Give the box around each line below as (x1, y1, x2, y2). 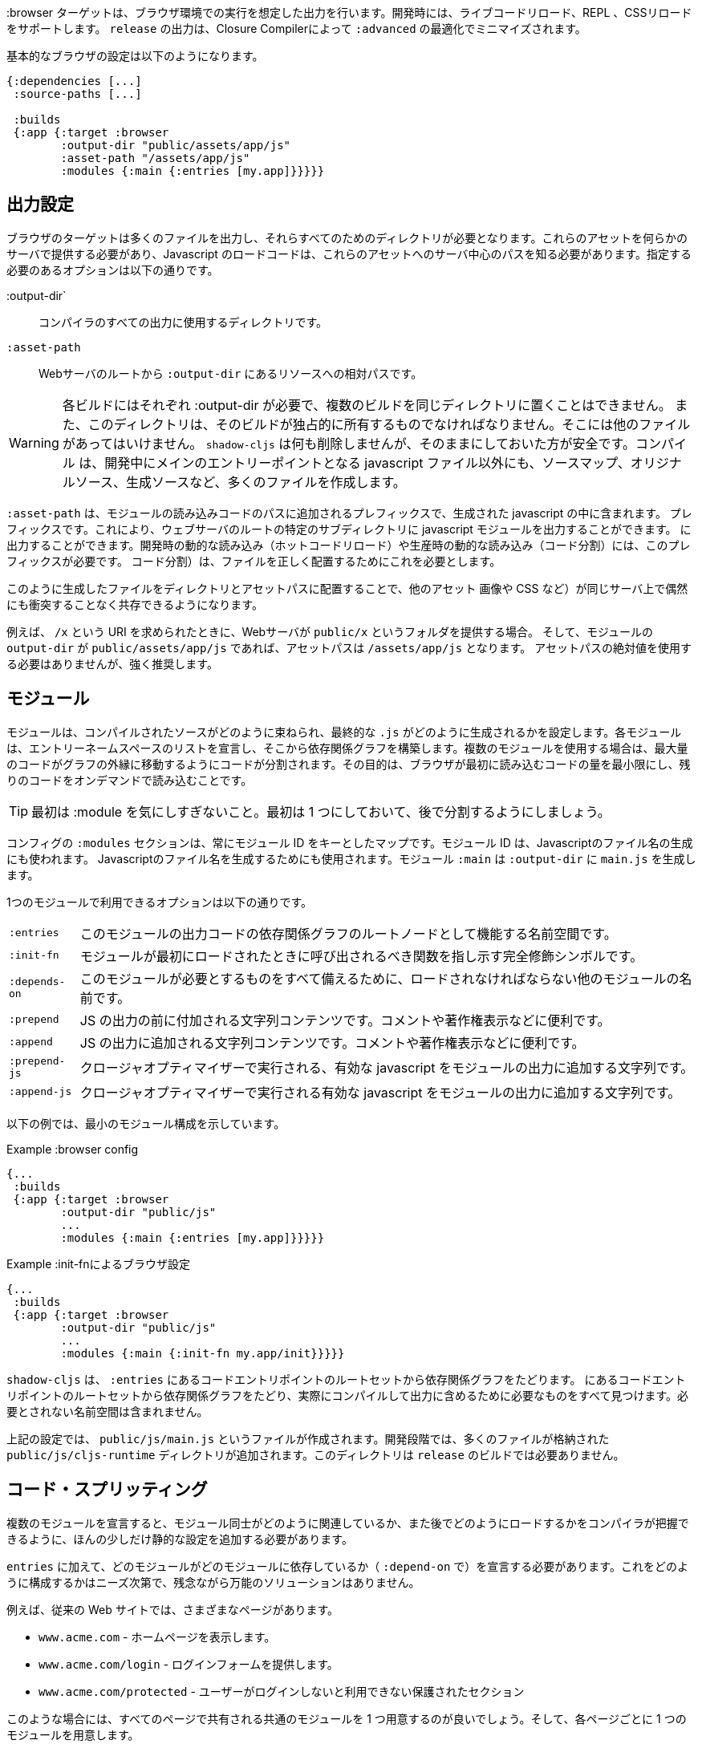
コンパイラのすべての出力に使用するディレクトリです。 (39, 314, 328, 329)
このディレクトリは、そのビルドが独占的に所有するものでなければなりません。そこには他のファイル (87, 416, 691, 432)
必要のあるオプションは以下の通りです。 (6, 262, 219, 277)
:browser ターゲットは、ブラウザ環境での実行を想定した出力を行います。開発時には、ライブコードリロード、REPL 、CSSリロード (6, 6, 692, 19)
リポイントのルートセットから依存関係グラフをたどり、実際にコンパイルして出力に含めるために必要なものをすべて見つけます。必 (6, 1388, 689, 1402)
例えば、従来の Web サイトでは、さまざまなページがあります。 (6, 1602, 339, 1616)
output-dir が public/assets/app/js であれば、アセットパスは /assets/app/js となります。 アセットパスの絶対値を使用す (6, 640, 692, 655)
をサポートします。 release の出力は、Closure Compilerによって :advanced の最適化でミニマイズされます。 (6, 22, 586, 35)
